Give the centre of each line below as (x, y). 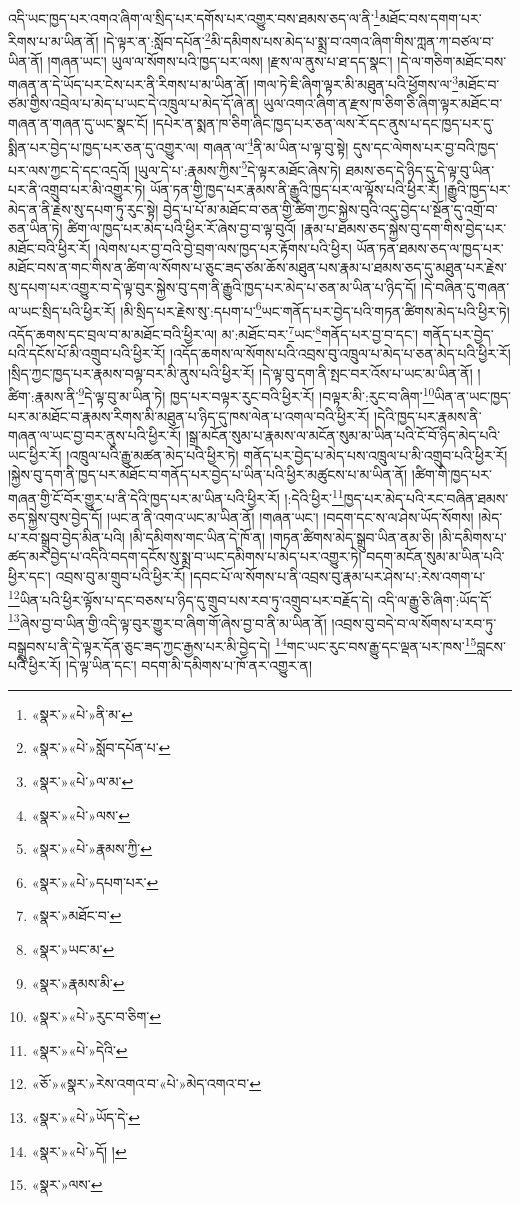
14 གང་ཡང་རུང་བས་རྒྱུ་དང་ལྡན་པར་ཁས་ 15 (376, 644)
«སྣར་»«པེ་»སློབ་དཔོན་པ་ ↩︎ (101, 747)
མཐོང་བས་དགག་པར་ (430, 17)
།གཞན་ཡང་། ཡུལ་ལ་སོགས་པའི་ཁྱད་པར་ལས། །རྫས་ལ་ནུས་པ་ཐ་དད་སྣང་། (220, 60)
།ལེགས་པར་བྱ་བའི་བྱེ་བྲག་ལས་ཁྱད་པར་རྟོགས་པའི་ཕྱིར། (223, 247)
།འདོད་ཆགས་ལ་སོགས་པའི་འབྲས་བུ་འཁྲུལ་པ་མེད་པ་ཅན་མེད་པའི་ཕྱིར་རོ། (340, 353)
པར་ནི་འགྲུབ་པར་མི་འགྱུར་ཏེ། (77, 189)
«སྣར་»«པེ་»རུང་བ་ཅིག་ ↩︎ (96, 1016)
